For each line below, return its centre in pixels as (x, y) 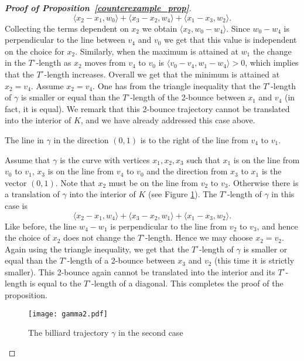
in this (283, 194)
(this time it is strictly (255, 260)
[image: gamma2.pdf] (68, 314)
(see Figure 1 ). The (182, 194)
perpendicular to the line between (65, 40)
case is (16, 205)
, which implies (272, 63)
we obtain (160, 28)
